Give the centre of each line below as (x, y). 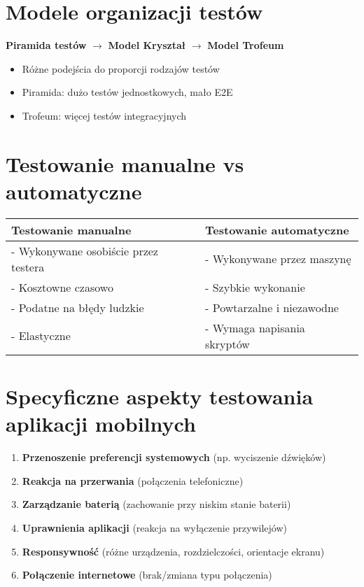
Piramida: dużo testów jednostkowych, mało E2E (127, 92)
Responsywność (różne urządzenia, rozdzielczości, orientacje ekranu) (173, 551)
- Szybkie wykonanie (255, 287)
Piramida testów (46, 45)
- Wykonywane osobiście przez (85, 250)
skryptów (227, 344)
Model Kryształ (147, 45)
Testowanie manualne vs (125, 163)
